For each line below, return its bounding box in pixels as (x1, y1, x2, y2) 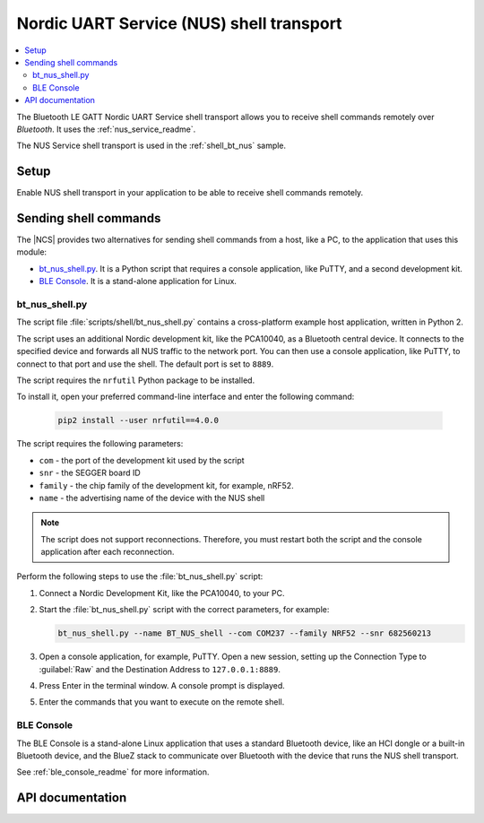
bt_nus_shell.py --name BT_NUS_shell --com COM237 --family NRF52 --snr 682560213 (57, 628, 432, 638)
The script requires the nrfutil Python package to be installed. (16, 375, 255, 386)
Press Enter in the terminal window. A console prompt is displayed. (39, 680, 286, 690)
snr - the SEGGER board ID (39, 467, 141, 479)
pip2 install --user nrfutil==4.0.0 (57, 415, 220, 426)
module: (16, 247, 48, 257)
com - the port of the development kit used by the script (39, 455, 246, 465)
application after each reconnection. (40, 547, 175, 558)
